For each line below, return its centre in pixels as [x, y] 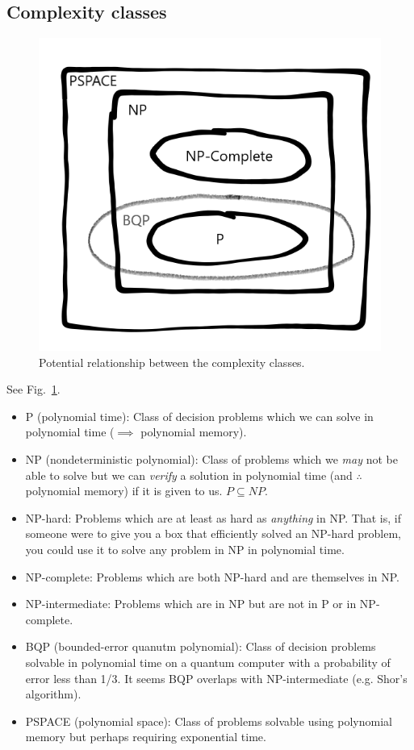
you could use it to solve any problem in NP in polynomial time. [185, 550]
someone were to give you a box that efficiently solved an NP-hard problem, [213, 533]
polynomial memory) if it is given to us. [124, 491]
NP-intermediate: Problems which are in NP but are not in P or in [191, 604]
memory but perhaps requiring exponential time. [146, 737]
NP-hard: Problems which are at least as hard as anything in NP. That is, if [213, 517]
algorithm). [53, 694]
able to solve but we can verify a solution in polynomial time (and [189, 475]
